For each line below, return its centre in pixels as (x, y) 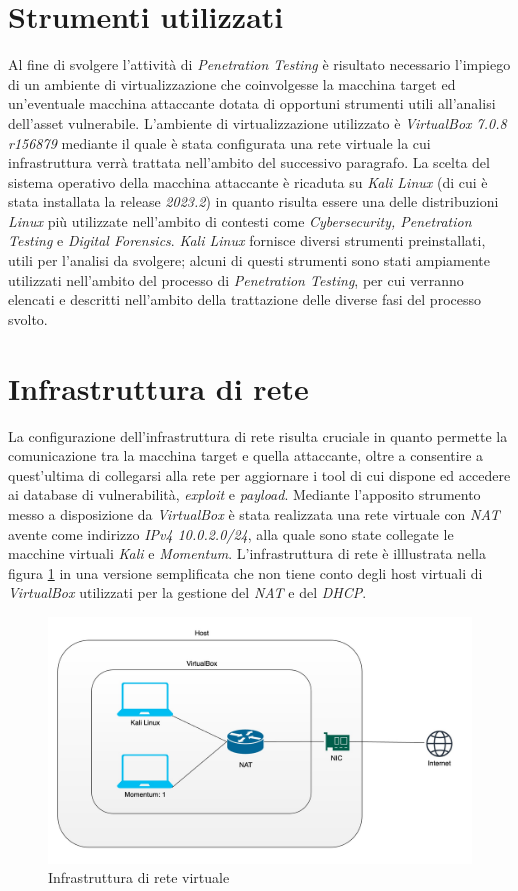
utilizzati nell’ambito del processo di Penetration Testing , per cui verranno (236, 279)
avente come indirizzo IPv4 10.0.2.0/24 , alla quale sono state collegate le (231, 533)
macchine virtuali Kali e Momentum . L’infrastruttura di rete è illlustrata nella (247, 553)
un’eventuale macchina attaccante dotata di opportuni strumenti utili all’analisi (252, 103)
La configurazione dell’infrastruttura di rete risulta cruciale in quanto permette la (258, 435)
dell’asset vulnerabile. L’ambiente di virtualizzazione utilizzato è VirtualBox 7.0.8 (257, 122)
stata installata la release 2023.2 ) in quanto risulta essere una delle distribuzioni (253, 201)
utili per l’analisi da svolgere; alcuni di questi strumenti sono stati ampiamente (249, 260)
